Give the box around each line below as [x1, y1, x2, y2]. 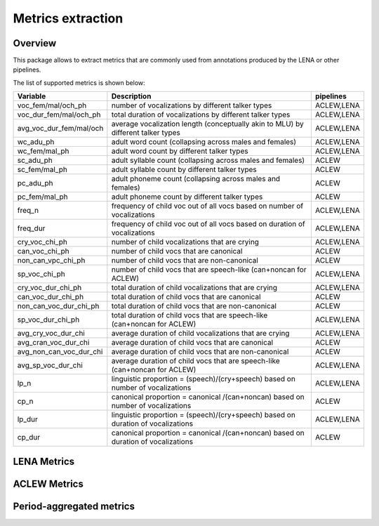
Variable [17, 91, 46, 101]
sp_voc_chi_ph [17, 269, 66, 279]
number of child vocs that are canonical [111, 246, 243, 256]
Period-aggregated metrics [13, 500, 135, 512]
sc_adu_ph [17, 155, 53, 165]
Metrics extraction [13, 11, 124, 26]
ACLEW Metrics [13, 478, 84, 489]
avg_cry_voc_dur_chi [17, 329, 86, 338]
